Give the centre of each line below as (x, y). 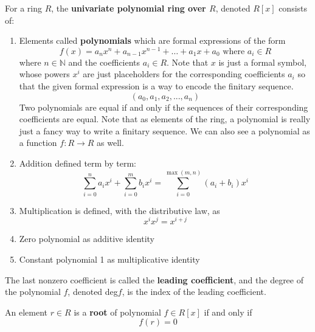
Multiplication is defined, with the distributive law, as (119, 210)
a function (38, 143)
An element (26, 312)
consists (293, 8)
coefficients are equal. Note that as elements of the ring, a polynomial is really (165, 119)
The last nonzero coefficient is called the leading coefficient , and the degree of (154, 279)
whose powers (44, 74)
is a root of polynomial (117, 312)
